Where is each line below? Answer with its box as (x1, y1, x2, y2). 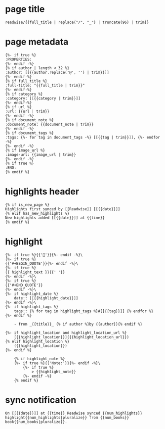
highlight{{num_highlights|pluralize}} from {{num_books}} (5, 415, 129, 420)
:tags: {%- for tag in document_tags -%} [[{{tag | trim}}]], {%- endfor (5, 135, 161, 140)
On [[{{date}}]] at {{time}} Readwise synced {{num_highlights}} (5, 411, 142, 416)
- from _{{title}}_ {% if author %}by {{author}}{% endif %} (14, 322, 142, 327)
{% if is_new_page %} (5, 202, 50, 207)
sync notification (5, 394, 77, 405)
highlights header (5, 186, 80, 197)
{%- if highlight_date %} (5, 291, 58, 296)
